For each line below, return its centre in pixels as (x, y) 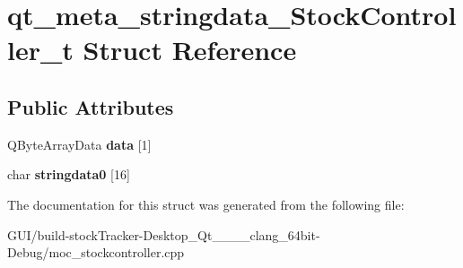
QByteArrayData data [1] (79, 144)
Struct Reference (190, 50)
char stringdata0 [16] (69, 174)
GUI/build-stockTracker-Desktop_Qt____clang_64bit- (164, 234)
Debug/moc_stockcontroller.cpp (96, 252)
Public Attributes (91, 106)
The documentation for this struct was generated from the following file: (206, 204)
